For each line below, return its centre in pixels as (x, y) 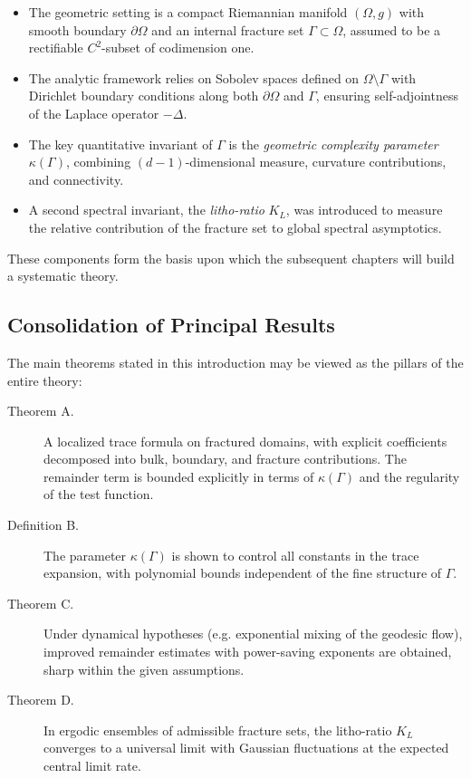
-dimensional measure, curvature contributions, (316, 162)
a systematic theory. (63, 276)
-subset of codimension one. (178, 48)
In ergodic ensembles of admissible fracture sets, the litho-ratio (218, 730)
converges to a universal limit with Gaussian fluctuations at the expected (246, 748)
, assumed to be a (392, 29)
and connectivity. (76, 179)
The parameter (85, 555)
